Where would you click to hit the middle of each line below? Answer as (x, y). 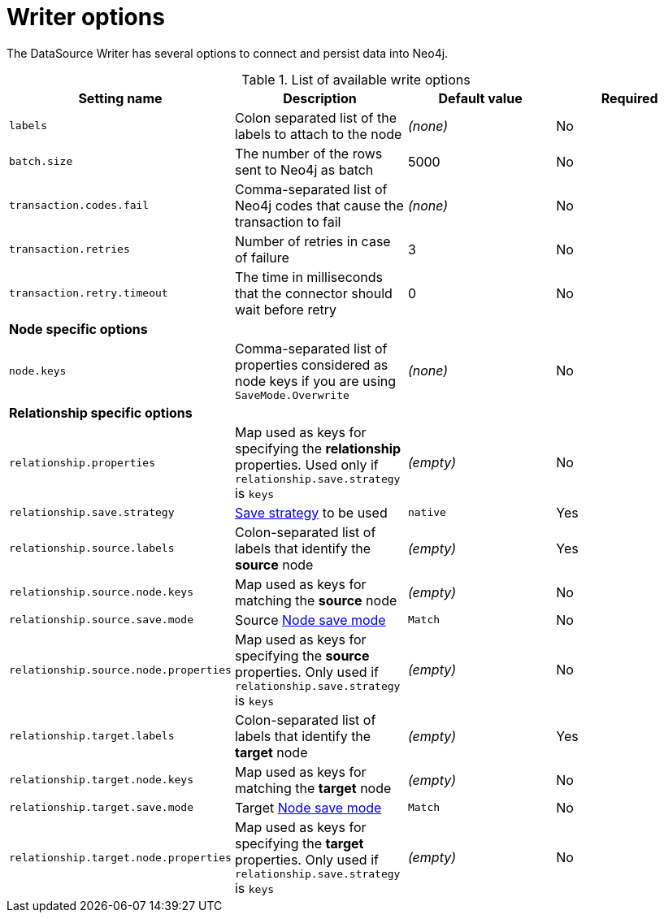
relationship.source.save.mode (101, 620)
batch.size (41, 162)
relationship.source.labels (92, 548)
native (427, 513)
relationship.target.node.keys (101, 780)
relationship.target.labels (92, 736)
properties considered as (311, 364)
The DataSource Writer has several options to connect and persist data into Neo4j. (228, 53)
